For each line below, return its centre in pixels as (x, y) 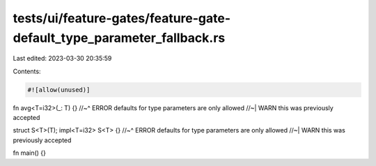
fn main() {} (30, 153)
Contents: (27, 71)
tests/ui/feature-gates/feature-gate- (122, 18)
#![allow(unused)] (59, 90)
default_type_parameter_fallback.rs (119, 38)
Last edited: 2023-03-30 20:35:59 (62, 59)
